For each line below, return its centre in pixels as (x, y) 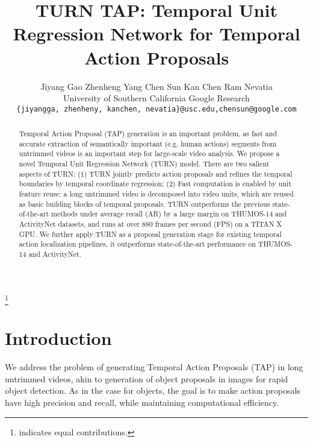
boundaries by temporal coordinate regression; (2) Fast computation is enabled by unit (155, 184)
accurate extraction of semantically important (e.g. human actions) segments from (148, 143)
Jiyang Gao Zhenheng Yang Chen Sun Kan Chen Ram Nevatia (156, 86)
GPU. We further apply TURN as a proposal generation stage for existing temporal (150, 234)
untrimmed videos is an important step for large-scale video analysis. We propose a (149, 153)
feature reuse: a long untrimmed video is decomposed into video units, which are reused (156, 194)
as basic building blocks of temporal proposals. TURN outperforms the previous (144, 204)
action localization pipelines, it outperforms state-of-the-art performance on (137, 244)
